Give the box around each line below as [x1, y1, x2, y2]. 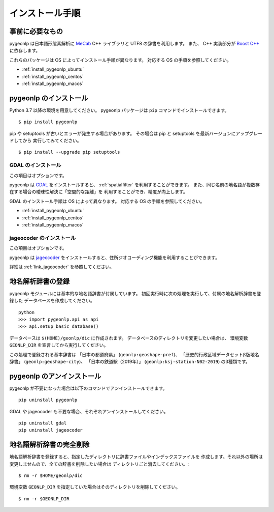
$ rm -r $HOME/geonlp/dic [18, 473, 83, 478]
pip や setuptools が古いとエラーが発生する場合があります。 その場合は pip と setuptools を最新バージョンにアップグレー [9, 130, 262, 136]
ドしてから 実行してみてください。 [9, 137, 82, 144]
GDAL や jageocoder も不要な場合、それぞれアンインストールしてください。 [9, 408, 168, 414]
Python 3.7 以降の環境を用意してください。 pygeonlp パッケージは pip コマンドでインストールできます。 [9, 107, 229, 113]
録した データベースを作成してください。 [9, 298, 95, 304]
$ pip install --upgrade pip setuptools [18, 149, 120, 155]
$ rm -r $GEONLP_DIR [18, 496, 70, 501]
